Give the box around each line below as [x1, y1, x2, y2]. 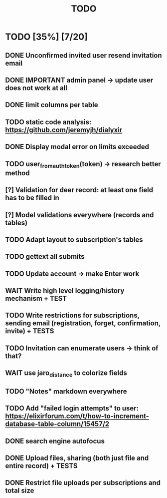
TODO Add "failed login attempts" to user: [5, 404, 139, 413]
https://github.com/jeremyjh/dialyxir [5, 126, 123, 134]
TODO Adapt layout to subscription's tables [5, 235, 143, 244]
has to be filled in [5, 194, 60, 202]
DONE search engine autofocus [5, 436, 105, 445]
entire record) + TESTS [5, 461, 78, 470]
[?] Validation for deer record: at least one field [5, 186, 154, 194]
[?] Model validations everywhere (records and [5, 211, 154, 219]
